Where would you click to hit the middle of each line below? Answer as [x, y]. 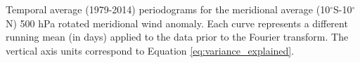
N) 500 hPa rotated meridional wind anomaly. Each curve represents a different [177, 23]
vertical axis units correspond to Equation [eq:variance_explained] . [150, 50]
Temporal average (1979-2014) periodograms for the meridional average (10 [168, 9]
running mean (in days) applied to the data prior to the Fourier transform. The [177, 37]
